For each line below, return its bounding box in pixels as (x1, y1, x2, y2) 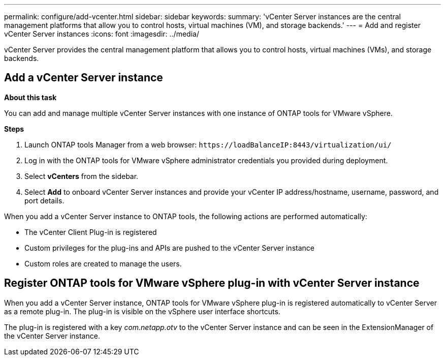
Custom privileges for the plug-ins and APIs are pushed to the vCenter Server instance (24, 243, 314, 252)
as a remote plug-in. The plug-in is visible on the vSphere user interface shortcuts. (4, 307, 280, 316)
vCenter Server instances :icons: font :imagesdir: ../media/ (4, 29, 199, 38)
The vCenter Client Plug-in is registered (24, 227, 157, 236)
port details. (24, 196, 65, 205)
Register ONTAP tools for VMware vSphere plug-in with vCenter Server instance (4, 277, 420, 290)
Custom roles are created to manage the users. (24, 259, 182, 268)
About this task (4, 93, 57, 102)
